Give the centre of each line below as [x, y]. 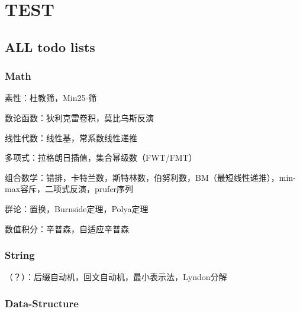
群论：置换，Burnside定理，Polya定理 [77, 208]
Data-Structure [42, 303]
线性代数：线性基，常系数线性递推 [71, 137]
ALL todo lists [50, 46]
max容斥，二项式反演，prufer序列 [69, 189]
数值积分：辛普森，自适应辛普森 [67, 228]
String [20, 255]
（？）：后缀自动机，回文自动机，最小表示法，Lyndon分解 [116, 277]
